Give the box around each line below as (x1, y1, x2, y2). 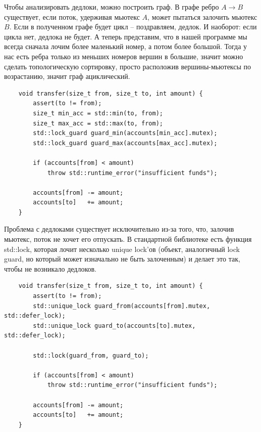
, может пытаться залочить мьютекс (147, 11, 257, 22)
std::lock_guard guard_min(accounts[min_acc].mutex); (33, 129, 218, 137)
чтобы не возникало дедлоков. (4, 263, 96, 274)
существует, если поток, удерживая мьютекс (4, 11, 140, 22)
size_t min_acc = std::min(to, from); (33, 109, 163, 117)
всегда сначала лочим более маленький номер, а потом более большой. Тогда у (4, 41, 247, 52)
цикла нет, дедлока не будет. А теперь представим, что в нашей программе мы (4, 31, 247, 41)
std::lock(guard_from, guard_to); (33, 352, 149, 359)
